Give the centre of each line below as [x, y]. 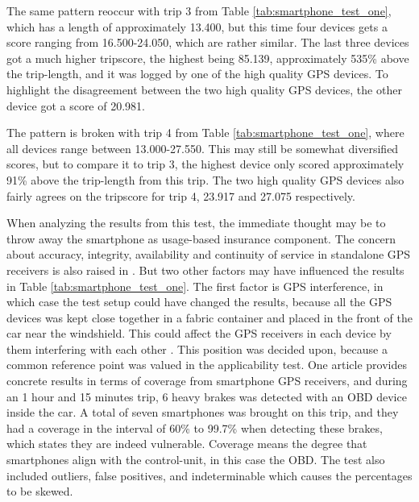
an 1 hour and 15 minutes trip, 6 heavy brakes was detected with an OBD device [207, 396]
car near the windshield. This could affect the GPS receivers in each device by [199, 333]
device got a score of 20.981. [76, 105]
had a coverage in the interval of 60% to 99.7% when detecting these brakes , [195, 427]
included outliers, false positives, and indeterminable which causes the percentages [209, 475]
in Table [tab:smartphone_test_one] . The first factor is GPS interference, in [195, 286]
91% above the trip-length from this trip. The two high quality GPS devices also [205, 179]
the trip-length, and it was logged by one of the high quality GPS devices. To [197, 74]
